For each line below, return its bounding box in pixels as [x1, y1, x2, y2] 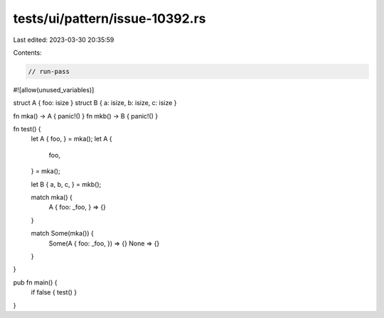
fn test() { [13, 125, 42, 133]
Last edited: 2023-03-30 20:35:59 [13, 35, 114, 44]
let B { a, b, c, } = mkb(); [31, 180, 102, 188]
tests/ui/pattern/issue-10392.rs [13, 11, 206, 26]
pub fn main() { [13, 278, 58, 287]
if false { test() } [31, 288, 78, 297]
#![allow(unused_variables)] [13, 85, 95, 94]
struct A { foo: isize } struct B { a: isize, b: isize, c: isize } [13, 99, 177, 107]
